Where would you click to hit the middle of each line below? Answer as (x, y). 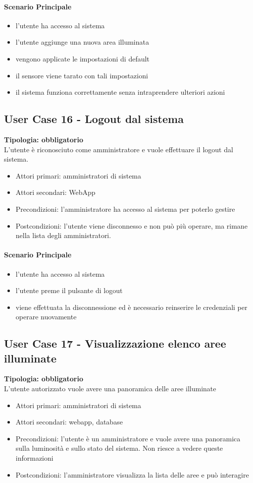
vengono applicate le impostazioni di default (82, 58)
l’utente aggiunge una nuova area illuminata (82, 42)
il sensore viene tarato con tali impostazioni (82, 75)
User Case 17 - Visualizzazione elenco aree (115, 343)
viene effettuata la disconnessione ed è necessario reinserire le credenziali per (131, 307)
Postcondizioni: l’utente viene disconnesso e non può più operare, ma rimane (131, 225)
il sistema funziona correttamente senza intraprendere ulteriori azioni (120, 92)
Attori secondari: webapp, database (69, 422)
